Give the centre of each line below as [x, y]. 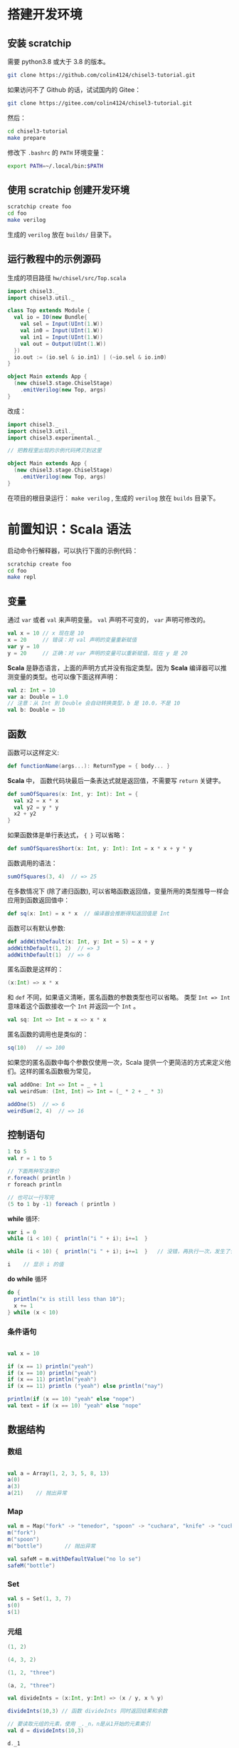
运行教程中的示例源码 [54, 259]
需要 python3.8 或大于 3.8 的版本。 [59, 62]
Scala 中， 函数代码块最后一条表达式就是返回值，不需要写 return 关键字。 [116, 780]
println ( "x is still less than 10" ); [70, 1299]
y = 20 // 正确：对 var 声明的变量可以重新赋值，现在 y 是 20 [97, 653]
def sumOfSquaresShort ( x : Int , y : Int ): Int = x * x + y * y [100, 849]
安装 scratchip [39, 43]
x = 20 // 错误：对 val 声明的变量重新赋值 [72, 640]
